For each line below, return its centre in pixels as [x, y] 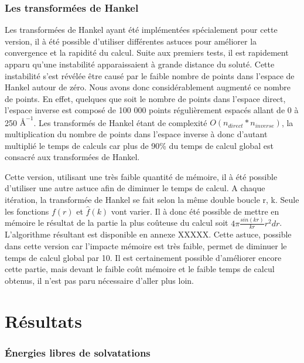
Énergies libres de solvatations [78, 352]
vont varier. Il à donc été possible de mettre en [195, 211]
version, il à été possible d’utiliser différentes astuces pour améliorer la [131, 41]
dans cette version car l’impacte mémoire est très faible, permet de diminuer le [146, 246]
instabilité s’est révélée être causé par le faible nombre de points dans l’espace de [150, 75]
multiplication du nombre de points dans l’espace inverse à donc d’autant [136, 134]
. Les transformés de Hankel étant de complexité [120, 122]
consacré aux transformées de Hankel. [72, 157]
